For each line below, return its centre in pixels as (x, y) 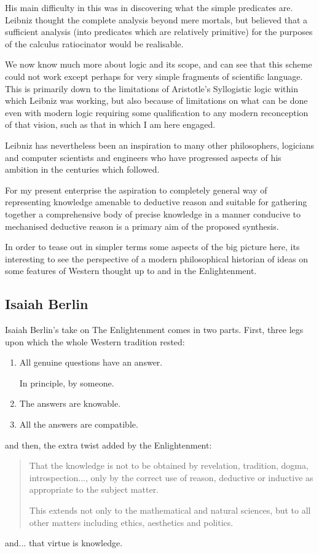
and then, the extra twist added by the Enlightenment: (108, 445)
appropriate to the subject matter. (94, 489)
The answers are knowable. (70, 403)
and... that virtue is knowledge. (64, 543)
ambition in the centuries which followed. (82, 169)
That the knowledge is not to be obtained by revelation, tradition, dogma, (169, 465)
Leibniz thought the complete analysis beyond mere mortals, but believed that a (156, 19)
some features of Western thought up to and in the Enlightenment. (131, 271)
